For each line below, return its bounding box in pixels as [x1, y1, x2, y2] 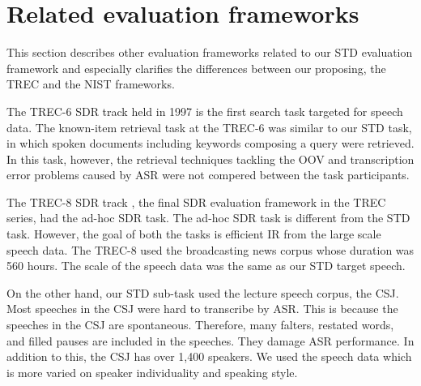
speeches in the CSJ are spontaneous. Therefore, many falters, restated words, [6, 316, 394, 333]
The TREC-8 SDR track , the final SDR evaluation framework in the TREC [6, 193, 386, 210]
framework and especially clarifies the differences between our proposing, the [6, 59, 386, 76]
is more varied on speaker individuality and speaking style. [6, 363, 298, 380]
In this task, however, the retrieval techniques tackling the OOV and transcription [6, 150, 415, 167]
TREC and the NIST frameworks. [6, 75, 175, 92]
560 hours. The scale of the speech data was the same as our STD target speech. [6, 257, 406, 274]
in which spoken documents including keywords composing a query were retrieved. [6, 135, 415, 152]
